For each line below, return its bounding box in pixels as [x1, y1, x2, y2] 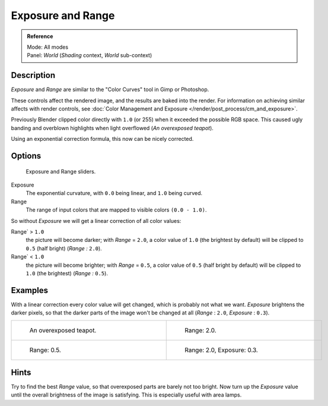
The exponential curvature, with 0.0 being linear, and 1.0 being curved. [26, 190, 203, 197]
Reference [27, 33, 53, 40]
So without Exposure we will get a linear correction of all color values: [11, 217, 181, 224]
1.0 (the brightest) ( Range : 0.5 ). [26, 269, 108, 276]
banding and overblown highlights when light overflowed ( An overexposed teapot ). [11, 124, 214, 131]
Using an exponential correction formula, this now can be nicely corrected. [11, 136, 194, 143]
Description [11, 70, 56, 80]
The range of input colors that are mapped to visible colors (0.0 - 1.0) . [26, 206, 207, 213]
